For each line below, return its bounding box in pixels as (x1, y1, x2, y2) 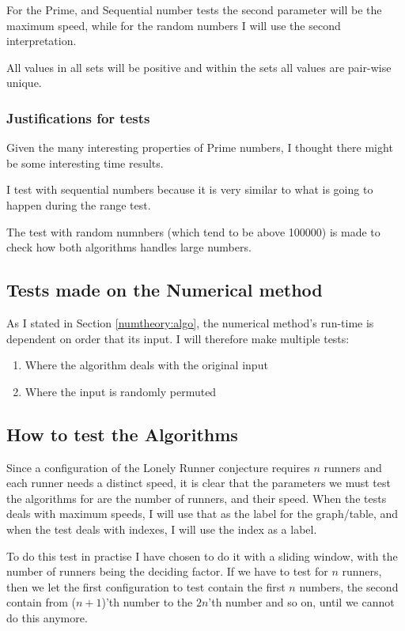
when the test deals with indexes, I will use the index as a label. (6, 520, 317, 537)
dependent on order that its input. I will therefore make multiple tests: (6, 330, 350, 346)
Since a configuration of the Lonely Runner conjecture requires (6, 459, 310, 475)
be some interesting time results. (6, 154, 164, 171)
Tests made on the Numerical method (6, 278, 323, 302)
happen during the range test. (6, 196, 151, 213)
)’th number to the (101, 594, 193, 610)
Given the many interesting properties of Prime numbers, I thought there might (6, 139, 393, 156)
